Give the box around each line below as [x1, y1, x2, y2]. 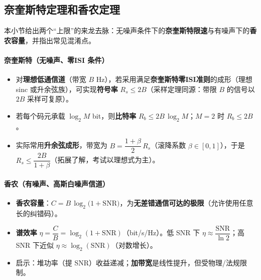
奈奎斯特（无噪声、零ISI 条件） [4, 54, 109, 65]
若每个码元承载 [16, 110, 65, 121]
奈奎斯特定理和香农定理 [4, 2, 120, 17]
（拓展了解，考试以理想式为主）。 [50, 154, 160, 165]
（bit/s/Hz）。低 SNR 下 [122, 227, 200, 238]
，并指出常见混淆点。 [25, 35, 95, 45]
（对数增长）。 [111, 239, 157, 250]
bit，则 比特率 [92, 110, 137, 121]
